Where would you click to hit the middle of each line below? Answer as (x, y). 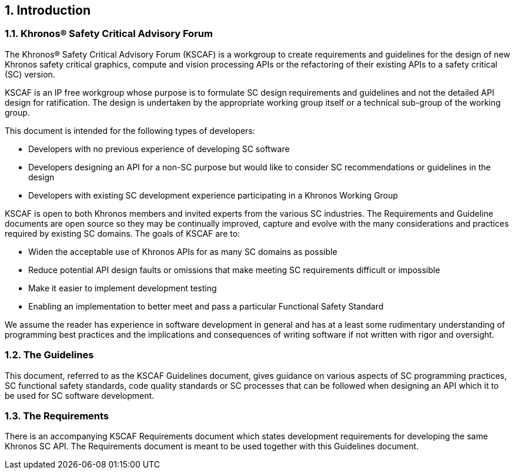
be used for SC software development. (80, 395)
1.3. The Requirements (57, 416)
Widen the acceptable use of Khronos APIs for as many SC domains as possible (183, 251)
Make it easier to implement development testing (123, 288)
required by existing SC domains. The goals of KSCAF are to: (123, 233)
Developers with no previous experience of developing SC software (159, 149)
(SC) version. (30, 74)
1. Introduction (48, 10)
